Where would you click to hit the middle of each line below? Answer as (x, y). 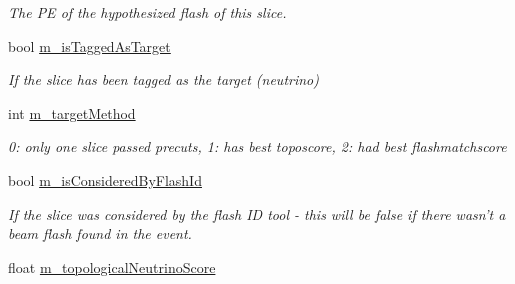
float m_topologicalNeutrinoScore (112, 266)
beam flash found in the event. (100, 233)
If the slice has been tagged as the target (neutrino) (163, 79)
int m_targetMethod (72, 112)
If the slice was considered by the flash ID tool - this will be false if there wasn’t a (257, 213)
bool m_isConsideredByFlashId (105, 179)
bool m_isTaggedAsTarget (89, 45)
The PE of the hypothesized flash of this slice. (147, 12)
